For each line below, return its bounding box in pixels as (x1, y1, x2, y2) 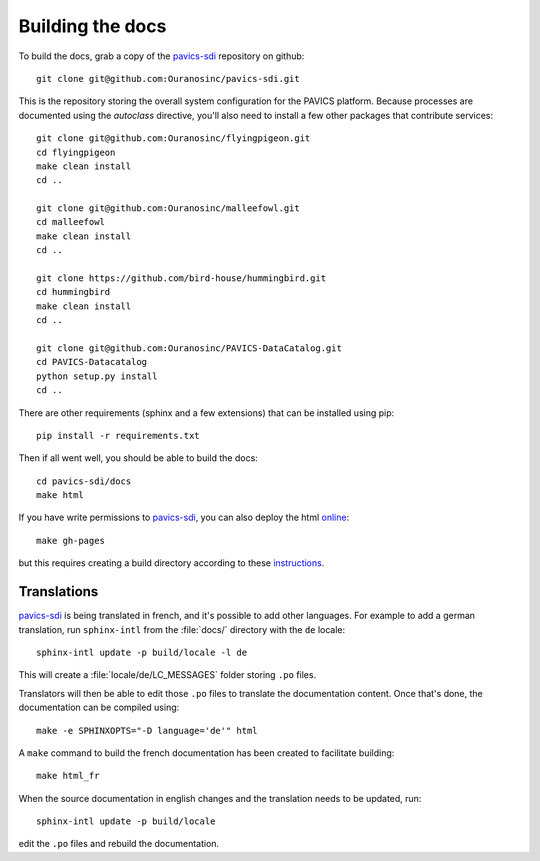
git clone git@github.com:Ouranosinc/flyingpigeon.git (36, 133, 311, 144)
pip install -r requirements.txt (36, 430, 200, 441)
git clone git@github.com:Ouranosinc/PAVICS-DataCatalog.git (36, 342, 342, 354)
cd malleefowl (36, 216, 105, 228)
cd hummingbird (36, 286, 111, 298)
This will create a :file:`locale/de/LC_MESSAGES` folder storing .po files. (18, 669, 317, 681)
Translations (18, 583, 99, 600)
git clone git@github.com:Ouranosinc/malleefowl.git (36, 203, 300, 214)
